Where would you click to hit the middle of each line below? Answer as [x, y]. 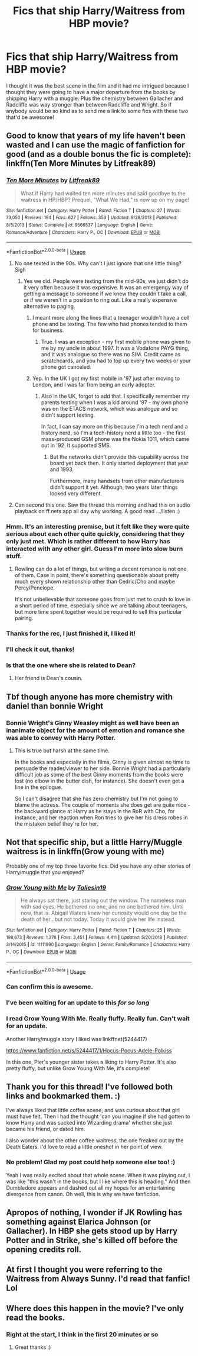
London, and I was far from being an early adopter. [94, 384]
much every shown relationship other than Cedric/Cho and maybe [95, 582]
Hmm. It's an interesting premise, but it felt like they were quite [98, 526]
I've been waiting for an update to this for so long [78, 1003]
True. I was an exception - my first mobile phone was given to [116, 342]
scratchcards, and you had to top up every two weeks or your [116, 360]
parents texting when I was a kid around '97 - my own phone [115, 402]
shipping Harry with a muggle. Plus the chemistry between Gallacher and [95, 98]
